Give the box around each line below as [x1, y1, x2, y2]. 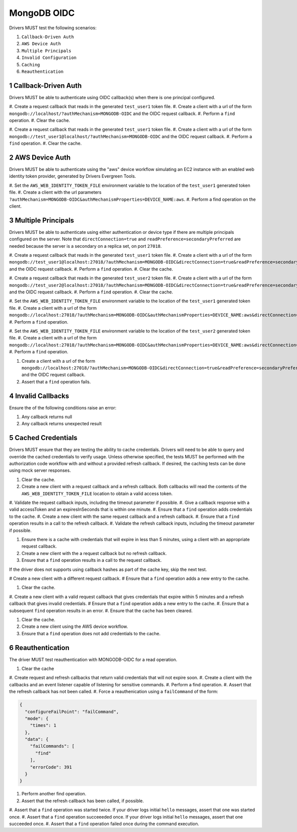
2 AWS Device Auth [9, 153, 71, 162]
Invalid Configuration [21, 55, 77, 60]
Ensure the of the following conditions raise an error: [9, 404, 116, 411]
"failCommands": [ [30, 743, 75, 749]
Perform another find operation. [21, 791, 87, 797]
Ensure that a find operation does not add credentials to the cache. [21, 630, 161, 636]
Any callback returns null [21, 414, 72, 420]
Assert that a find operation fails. [21, 379, 91, 385]
